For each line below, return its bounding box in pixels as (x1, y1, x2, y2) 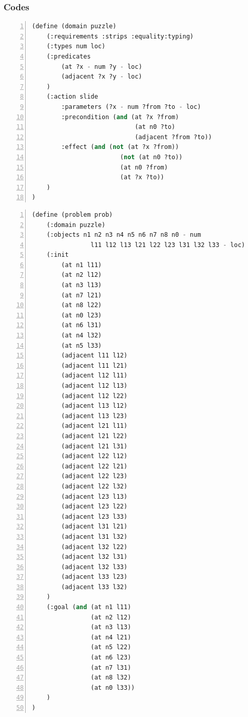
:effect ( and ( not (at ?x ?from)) (61, 143, 179, 151)
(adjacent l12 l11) (61, 372, 128, 380)
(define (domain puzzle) (32, 23, 117, 30)
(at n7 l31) (90, 664, 131, 671)
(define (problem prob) (32, 211, 113, 218)
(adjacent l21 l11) (61, 422, 128, 430)
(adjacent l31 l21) (61, 523, 128, 531)
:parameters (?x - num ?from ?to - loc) (61, 103, 201, 110)
